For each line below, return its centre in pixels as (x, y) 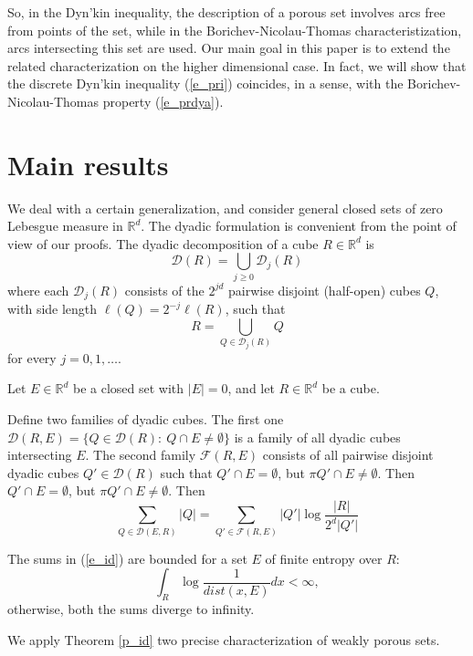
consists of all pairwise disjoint (348, 455)
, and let (251, 388)
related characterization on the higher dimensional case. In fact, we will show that (237, 65)
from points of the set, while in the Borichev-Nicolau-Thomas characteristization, (235, 30)
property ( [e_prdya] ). (163, 101)
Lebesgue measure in (65, 226)
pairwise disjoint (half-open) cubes (324, 290)
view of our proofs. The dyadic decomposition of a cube (163, 243)
